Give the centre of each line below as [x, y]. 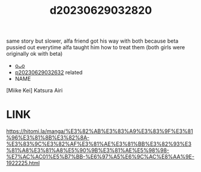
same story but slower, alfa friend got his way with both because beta [92, 41]
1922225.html [23, 163]
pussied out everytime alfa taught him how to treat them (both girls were [96, 47]
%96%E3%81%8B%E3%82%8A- [48, 138]
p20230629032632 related [49, 73]
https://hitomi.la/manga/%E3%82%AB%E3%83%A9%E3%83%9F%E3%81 [100, 131]
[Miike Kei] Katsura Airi [34, 90]
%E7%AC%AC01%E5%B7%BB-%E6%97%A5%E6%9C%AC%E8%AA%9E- [100, 157]
